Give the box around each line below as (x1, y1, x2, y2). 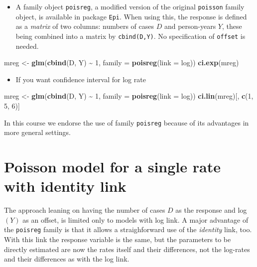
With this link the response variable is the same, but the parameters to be (4, 234, 231, 244)
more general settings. (4, 127, 71, 137)
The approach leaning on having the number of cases (4, 205, 165, 215)
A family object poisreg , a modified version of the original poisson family (15, 1, 245, 11)
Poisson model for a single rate (4, 156, 221, 176)
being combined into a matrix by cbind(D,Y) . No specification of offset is (15, 30, 246, 41)
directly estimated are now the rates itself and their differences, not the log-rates (4, 244, 250, 254)
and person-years (164, 21, 216, 31)
